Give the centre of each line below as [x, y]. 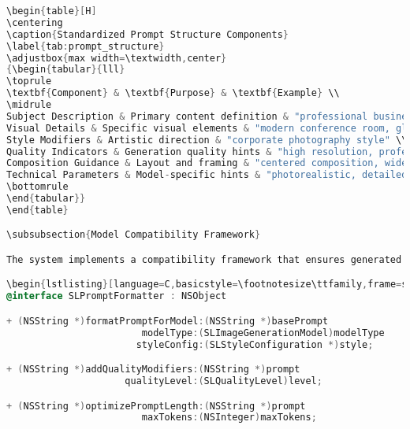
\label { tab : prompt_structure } [86, 46]
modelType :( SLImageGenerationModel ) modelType [263, 333]
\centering [35, 22]
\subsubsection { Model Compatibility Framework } [134, 235]
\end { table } [37, 210]
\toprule [29, 81]
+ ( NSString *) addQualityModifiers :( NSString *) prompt [153, 370]
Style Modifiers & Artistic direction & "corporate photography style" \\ [207, 140]
